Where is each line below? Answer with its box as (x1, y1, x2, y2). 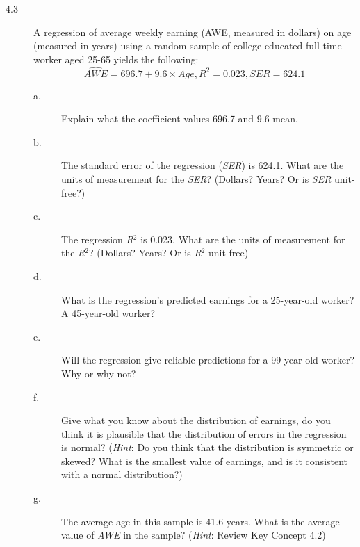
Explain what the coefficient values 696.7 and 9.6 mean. (61, 111, 298, 126)
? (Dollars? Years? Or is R (89, 245, 202, 260)
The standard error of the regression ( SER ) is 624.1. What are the (61, 158, 344, 172)
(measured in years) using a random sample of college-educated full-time (33, 38, 342, 53)
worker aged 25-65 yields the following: (33, 51, 199, 66)
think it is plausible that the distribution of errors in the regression (61, 426, 347, 441)
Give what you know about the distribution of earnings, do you (61, 413, 331, 427)
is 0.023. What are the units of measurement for (140, 231, 345, 246)
